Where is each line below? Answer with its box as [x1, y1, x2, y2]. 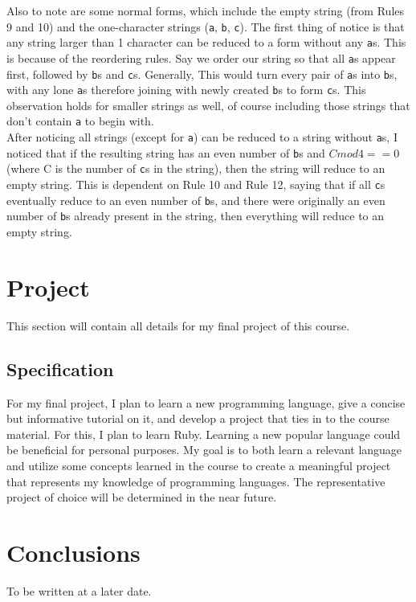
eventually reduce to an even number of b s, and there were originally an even [6, 191, 385, 208]
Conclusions [6, 535, 141, 568]
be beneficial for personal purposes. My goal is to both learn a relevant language [6, 441, 402, 458]
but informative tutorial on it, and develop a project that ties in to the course [6, 410, 389, 427]
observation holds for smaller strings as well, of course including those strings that [6, 96, 410, 113]
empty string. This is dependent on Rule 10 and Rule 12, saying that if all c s [6, 176, 385, 193]
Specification [6, 356, 114, 381]
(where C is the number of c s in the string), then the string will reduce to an [6, 160, 385, 177]
